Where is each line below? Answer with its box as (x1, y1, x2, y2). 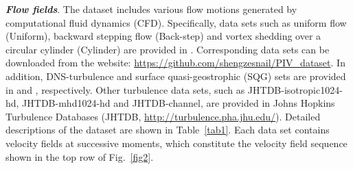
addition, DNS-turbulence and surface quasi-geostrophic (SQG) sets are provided (5, 68, 346, 83)
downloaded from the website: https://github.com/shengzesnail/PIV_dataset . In (5, 55, 345, 70)
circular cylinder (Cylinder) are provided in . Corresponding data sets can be (5, 42, 330, 56)
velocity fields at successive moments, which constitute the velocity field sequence (5, 135, 348, 150)
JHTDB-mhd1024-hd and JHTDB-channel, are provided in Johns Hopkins (22, 96, 335, 110)
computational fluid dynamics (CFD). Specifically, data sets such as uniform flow (5, 15, 347, 29)
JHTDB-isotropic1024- (247, 82, 343, 96)
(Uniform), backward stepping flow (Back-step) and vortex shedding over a (5, 29, 321, 43)
